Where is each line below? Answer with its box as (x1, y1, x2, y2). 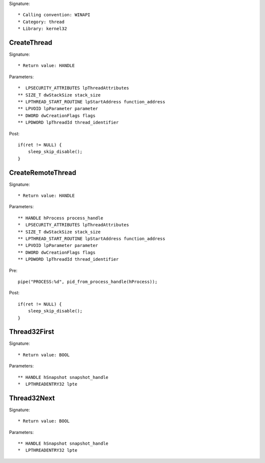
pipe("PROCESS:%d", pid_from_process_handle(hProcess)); (18, 278, 158, 284)
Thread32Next (9, 394, 55, 402)
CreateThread (9, 38, 53, 47)
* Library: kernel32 (18, 26, 67, 31)
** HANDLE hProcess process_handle (18, 215, 104, 221)
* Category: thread (18, 19, 65, 25)
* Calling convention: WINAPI (18, 12, 91, 18)
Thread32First (9, 328, 54, 336)
